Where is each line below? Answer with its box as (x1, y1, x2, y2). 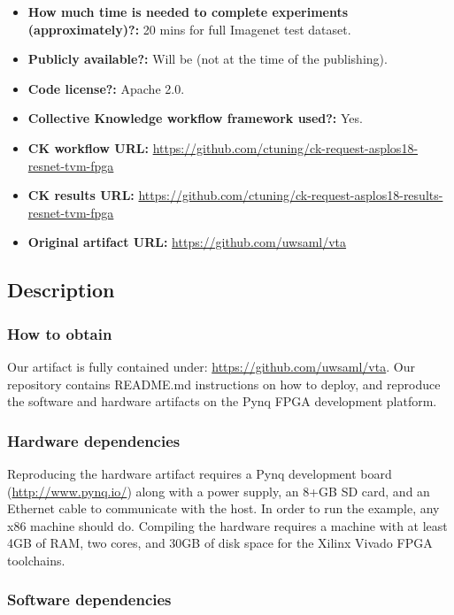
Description (7, 276, 115, 304)
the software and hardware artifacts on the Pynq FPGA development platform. (7, 392, 437, 411)
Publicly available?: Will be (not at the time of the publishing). (27, 50, 388, 68)
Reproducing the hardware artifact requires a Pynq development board (7, 464, 392, 482)
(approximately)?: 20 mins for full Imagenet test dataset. (27, 19, 351, 38)
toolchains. (7, 550, 65, 569)
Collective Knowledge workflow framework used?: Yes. (27, 109, 363, 127)
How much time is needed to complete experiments (27, 3, 349, 20)
